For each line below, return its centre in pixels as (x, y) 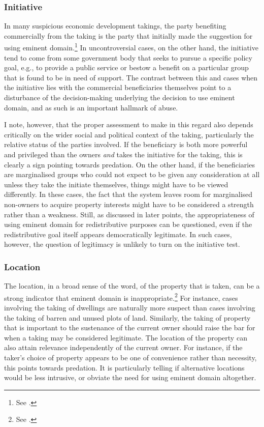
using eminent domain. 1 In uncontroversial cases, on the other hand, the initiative (131, 47)
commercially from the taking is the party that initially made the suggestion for (128, 35)
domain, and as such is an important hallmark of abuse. (91, 107)
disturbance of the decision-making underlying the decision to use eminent (120, 97)
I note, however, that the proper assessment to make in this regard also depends (129, 124)
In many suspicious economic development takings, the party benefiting (115, 26)
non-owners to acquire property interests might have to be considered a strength (129, 204)
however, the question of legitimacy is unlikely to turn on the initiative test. (122, 244)
